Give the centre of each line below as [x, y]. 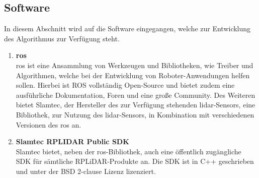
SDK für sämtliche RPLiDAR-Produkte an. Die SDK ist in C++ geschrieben [135, 161]
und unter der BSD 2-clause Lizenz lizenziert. [86, 171]
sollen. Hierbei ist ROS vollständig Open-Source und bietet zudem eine [125, 85]
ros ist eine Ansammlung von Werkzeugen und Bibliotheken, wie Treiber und [135, 65]
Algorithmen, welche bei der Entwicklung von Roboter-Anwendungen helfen [133, 75]
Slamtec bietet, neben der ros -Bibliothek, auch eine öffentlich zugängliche [128, 151]
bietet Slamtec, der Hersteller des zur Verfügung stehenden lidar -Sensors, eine [136, 105]
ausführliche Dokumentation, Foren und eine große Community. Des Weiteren [136, 95]
